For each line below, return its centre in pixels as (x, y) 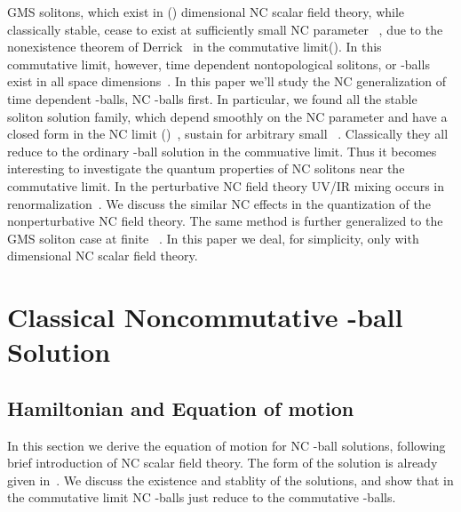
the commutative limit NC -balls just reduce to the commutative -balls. (202, 497)
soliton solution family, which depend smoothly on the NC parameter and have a (227, 116)
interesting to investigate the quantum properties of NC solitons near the (206, 168)
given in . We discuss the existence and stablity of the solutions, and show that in (230, 480)
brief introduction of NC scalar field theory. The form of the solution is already (223, 463)
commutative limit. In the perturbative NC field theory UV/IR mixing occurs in (226, 185)
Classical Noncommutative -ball (205, 317)
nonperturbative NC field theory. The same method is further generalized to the (225, 221)
